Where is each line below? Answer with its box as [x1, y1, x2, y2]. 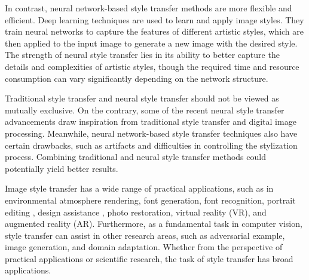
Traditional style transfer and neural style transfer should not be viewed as [5, 92, 279, 104]
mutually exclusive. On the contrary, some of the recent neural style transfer [5, 103, 284, 116]
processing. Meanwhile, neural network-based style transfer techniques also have [5, 127, 298, 139]
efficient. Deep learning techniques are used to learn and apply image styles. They [5, 13, 304, 26]
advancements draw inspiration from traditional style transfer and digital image [5, 115, 296, 128]
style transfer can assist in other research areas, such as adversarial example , [5, 229, 285, 241]
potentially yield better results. [5, 162, 118, 174]
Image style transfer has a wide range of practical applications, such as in [5, 182, 274, 195]
